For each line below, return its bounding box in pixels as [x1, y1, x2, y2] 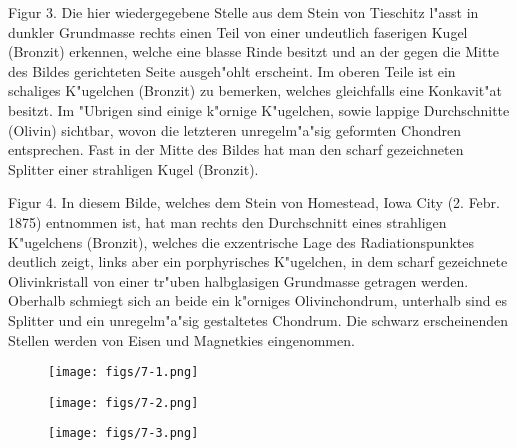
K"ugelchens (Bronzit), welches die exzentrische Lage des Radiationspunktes [8, 231, 474, 252]
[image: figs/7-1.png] [48, 365, 199, 380]
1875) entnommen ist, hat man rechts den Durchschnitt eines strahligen [8, 211, 447, 232]
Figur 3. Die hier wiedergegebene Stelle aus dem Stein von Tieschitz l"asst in [8, 2, 479, 22]
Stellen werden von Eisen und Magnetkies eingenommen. [8, 329, 355, 350]
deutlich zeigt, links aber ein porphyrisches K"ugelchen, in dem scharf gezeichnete [8, 251, 508, 272]
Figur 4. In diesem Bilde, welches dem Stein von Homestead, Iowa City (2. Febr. [8, 192, 501, 213]
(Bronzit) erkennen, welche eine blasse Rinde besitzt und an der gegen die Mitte [8, 41, 500, 62]
